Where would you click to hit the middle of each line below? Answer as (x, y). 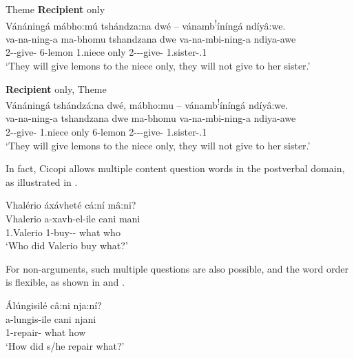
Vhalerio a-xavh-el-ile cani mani (73, 219)
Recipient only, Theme (56, 88)
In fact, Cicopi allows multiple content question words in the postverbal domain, (175, 168)
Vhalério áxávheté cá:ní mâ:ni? (71, 205)
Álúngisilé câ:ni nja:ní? (54, 305)
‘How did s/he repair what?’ (65, 345)
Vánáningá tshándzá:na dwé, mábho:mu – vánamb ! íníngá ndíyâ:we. (147, 104)
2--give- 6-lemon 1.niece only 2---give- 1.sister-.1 (106, 52)
